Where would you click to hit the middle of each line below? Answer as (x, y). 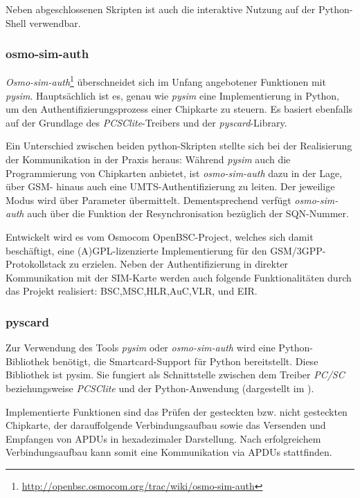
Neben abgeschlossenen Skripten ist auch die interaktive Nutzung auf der (161, 9)
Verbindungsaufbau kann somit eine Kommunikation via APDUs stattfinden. (169, 452)
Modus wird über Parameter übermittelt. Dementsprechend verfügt (148, 200)
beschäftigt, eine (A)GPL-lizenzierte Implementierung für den (136, 250)
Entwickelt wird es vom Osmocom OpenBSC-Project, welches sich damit (160, 237)
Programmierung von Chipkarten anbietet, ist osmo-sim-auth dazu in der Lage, (174, 173)
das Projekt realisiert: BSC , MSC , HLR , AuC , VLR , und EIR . (132, 291)
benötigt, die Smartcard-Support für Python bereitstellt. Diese (185, 361)
